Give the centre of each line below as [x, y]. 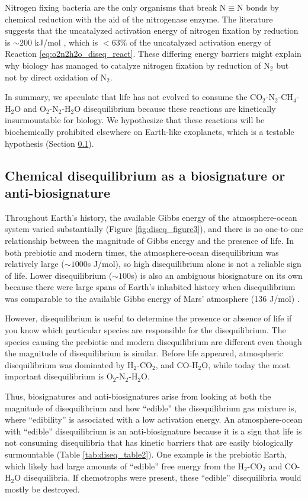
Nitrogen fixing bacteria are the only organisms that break [111, 7]
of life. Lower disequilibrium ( [59, 275]
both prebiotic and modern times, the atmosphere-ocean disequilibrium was [142, 252]
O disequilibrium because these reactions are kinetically [175, 108]
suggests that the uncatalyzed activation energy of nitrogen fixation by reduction [152, 30]
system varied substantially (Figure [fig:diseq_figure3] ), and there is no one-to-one [154, 229]
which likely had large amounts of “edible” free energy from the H [124, 466]
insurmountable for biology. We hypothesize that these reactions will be [135, 120]
